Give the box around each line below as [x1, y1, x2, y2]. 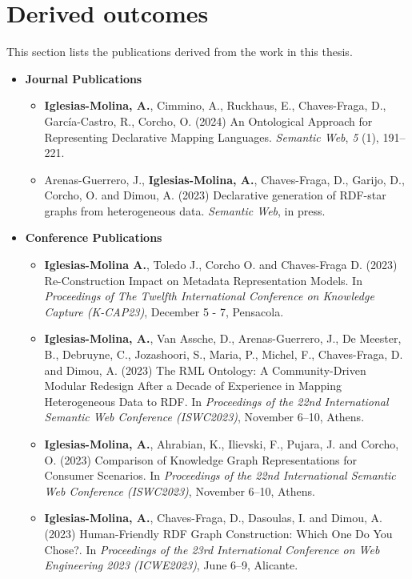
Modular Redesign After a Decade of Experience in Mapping [44, 377, 342, 394]
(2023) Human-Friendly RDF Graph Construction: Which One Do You [44, 525, 393, 541]
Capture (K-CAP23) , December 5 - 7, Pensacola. [44, 303, 284, 320]
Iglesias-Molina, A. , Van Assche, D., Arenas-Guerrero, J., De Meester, [44, 330, 402, 347]
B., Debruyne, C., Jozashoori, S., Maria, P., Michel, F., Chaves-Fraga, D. [44, 346, 403, 363]
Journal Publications [25, 70, 142, 86]
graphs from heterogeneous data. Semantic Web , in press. [44, 202, 326, 219]
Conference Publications [25, 229, 162, 246]
